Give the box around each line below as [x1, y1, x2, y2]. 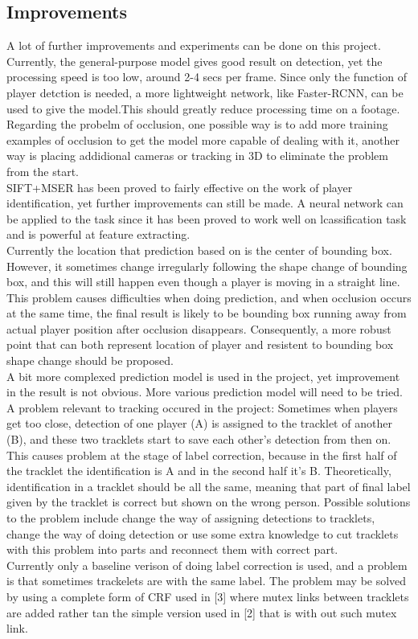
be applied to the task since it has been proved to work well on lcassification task [6, 210, 407, 227]
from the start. [6, 162, 79, 179]
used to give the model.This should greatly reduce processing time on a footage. [6, 100, 400, 117]
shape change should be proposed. [6, 352, 174, 369]
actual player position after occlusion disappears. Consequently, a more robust [6, 320, 391, 337]
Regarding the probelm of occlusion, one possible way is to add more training [6, 116, 388, 133]
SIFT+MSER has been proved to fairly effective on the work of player [6, 178, 353, 195]
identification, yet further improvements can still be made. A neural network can [6, 195, 404, 211]
